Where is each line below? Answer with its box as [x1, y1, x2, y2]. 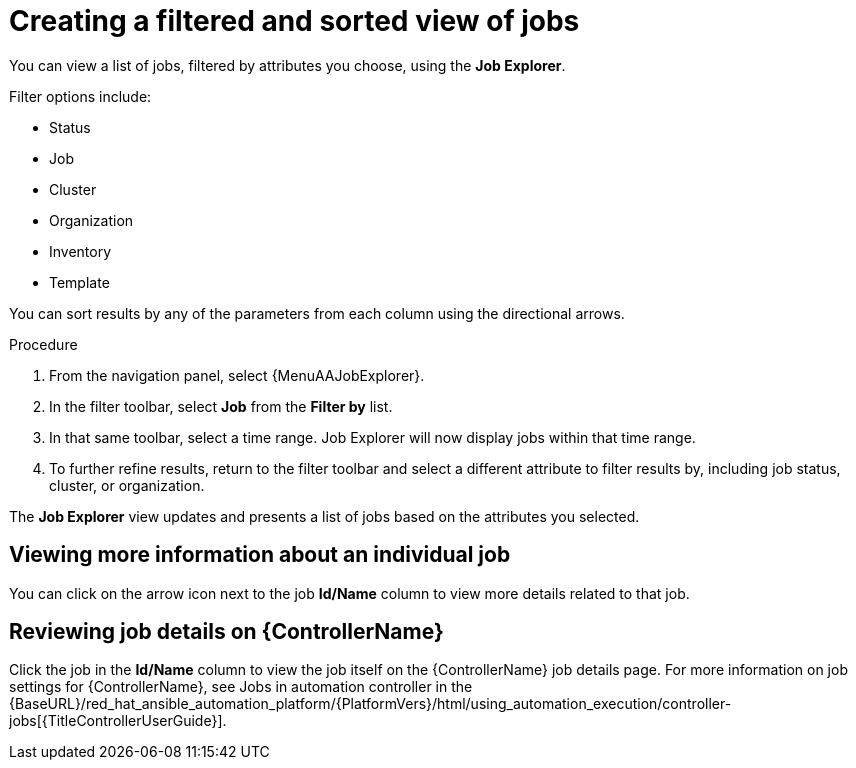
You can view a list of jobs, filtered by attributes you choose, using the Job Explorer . [9, 56, 566, 74]
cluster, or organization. [49, 476, 205, 494]
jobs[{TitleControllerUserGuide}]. [9, 712, 227, 730]
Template [49, 273, 110, 291]
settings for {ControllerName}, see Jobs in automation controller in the [9, 678, 473, 696]
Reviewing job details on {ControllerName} [9, 619, 444, 645]
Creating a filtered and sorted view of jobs [9, 4, 580, 38]
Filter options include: [9, 87, 152, 105]
